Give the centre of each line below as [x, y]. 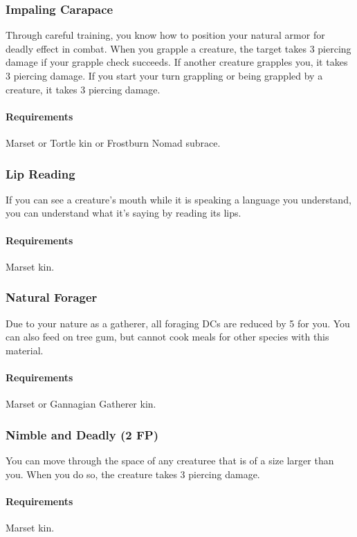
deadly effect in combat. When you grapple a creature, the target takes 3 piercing [178, 48]
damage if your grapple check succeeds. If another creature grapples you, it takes [177, 62]
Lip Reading [40, 173]
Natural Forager [52, 297]
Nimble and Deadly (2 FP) [82, 434]
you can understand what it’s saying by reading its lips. [123, 213]
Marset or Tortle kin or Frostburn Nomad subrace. [113, 142]
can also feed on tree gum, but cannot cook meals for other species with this [167, 337]
